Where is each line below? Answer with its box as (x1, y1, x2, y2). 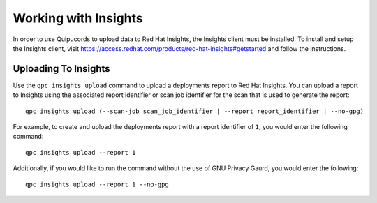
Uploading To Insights (13, 63, 111, 75)
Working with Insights (13, 10, 143, 26)
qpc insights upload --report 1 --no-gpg (25, 180, 169, 188)
